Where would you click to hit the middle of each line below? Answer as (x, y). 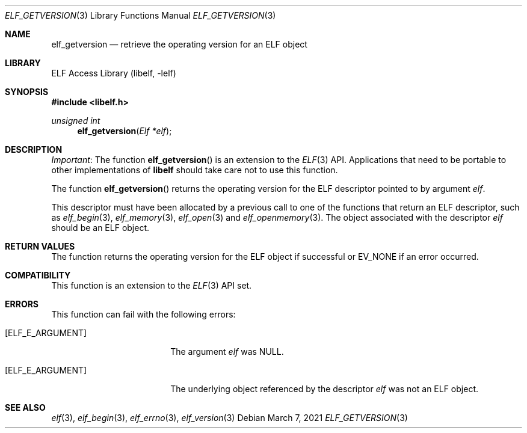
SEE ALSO (25, 407)
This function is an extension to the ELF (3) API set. (152, 285)
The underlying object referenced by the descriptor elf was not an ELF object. (325, 389)
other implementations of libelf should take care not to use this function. (195, 170)
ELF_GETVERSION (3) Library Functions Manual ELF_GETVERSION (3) (140, 15)
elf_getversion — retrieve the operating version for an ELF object (179, 44)
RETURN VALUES (40, 246)
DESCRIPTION (34, 149)
